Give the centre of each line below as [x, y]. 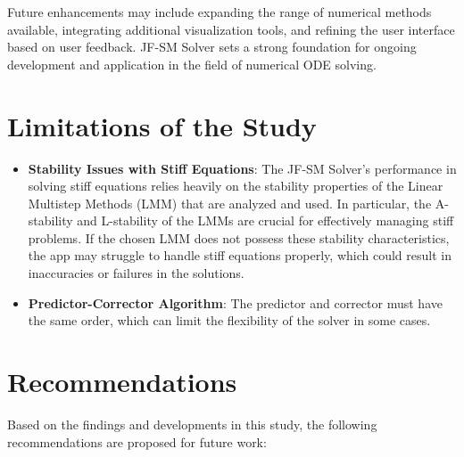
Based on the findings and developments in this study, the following [192, 424]
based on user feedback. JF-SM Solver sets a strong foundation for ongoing [212, 47]
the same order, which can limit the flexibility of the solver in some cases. [229, 320]
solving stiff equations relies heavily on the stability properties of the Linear [236, 186]
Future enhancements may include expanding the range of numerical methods [220, 12]
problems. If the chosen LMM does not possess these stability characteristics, [239, 237]
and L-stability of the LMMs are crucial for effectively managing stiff [265, 220]
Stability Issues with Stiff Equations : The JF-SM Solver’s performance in [242, 168]
